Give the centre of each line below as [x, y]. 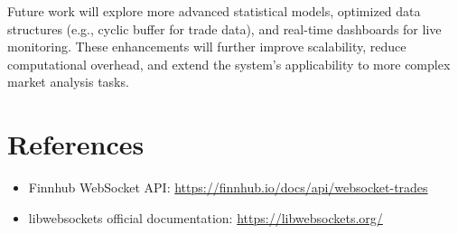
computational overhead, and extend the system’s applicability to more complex [229, 64]
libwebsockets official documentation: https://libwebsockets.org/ [206, 217]
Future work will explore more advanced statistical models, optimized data [214, 11]
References [76, 144]
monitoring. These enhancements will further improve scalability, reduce [207, 47]
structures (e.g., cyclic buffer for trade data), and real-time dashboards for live [224, 28]
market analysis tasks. [68, 82]
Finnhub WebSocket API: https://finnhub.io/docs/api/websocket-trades [228, 187]
